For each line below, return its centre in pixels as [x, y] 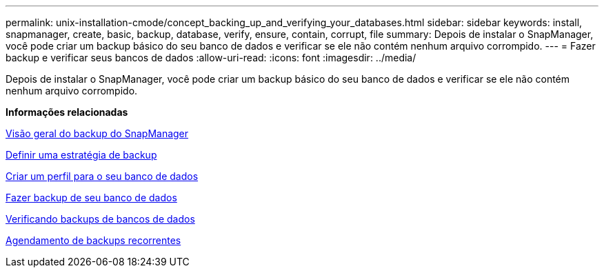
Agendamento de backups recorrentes [93, 240]
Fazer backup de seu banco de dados [91, 198]
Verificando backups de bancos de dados [100, 219]
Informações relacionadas [67, 112]
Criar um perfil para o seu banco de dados [102, 176]
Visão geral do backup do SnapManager [97, 133]
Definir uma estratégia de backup [81, 155]
